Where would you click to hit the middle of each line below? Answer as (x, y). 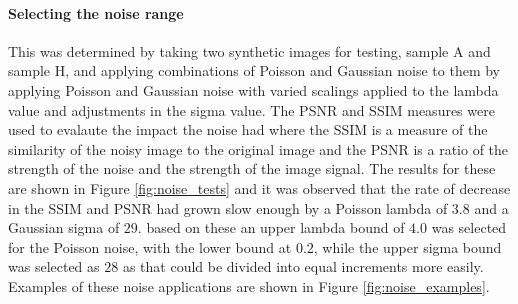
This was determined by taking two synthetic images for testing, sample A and (249, 50)
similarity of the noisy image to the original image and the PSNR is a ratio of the (258, 148)
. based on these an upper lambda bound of (271, 227)
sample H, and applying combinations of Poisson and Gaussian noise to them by (254, 70)
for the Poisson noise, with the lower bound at (150, 246)
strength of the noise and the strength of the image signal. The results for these (252, 168)
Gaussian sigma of (64, 227)
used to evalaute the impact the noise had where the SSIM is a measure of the (248, 129)
